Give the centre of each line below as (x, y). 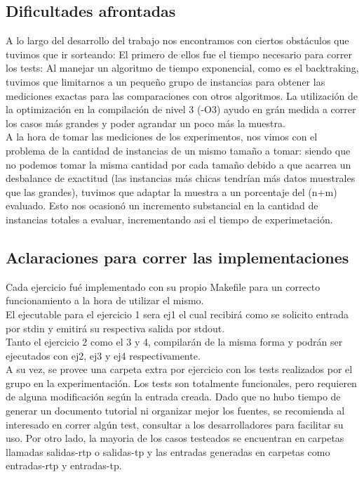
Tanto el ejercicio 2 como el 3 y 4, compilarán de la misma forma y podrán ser (174, 342)
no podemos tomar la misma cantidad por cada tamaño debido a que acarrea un (178, 164)
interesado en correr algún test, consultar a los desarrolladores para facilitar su (175, 424)
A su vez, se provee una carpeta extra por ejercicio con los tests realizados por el (179, 369)
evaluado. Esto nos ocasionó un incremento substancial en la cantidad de (162, 205)
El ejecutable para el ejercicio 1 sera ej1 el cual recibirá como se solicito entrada (177, 314)
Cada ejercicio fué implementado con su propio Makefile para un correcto (163, 286)
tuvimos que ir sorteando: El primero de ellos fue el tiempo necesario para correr (179, 54)
